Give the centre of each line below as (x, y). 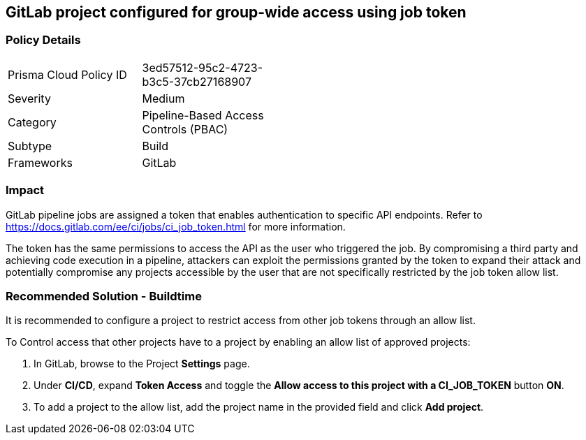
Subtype (30, 146)
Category (32, 122)
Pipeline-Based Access (203, 115)
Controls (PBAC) (185, 129)
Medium (163, 98)
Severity (29, 98)
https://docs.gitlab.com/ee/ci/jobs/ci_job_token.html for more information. (176, 226)
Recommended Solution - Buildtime (104, 296)
